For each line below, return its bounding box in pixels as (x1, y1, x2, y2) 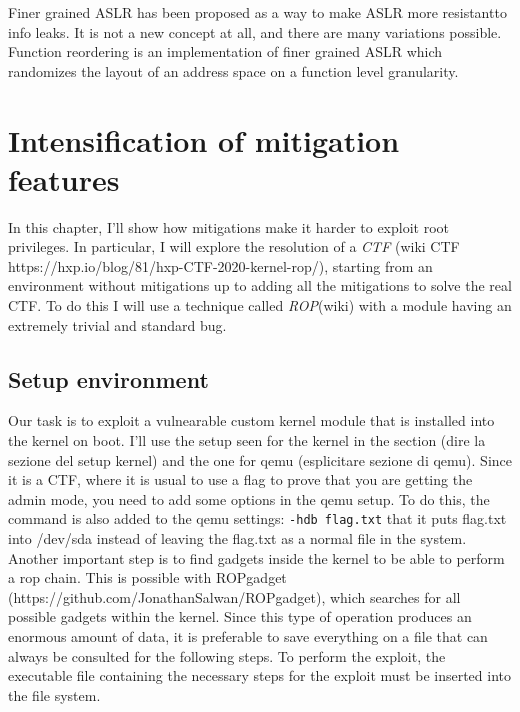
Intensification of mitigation (8, 119, 400, 160)
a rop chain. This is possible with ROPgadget (8, 567, 287, 588)
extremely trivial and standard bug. (8, 314, 227, 335)
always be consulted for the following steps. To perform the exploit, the (8, 645, 446, 666)
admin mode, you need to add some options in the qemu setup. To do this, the (8, 488, 490, 509)
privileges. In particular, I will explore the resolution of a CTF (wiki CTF (8, 236, 460, 257)
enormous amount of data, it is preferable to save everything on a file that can (8, 626, 488, 647)
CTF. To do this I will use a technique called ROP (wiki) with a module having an (8, 295, 512, 316)
